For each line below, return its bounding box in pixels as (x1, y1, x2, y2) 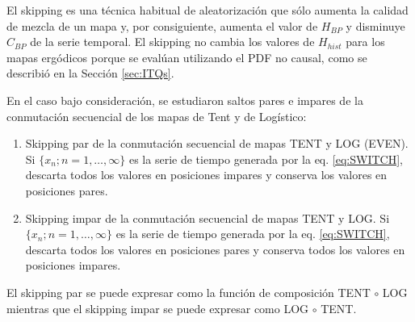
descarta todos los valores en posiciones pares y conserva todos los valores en (25, 240, 405, 257)
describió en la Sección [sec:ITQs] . (6, 65, 174, 82)
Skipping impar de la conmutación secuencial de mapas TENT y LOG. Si (25, 209, 390, 226)
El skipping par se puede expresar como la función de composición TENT (6, 283, 371, 300)
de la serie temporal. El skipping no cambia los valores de (30, 33, 315, 50)
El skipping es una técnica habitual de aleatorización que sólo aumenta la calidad (6, 2, 409, 18)
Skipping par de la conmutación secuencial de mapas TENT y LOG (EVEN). (25, 135, 409, 152)
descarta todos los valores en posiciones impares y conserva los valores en (25, 166, 388, 183)
